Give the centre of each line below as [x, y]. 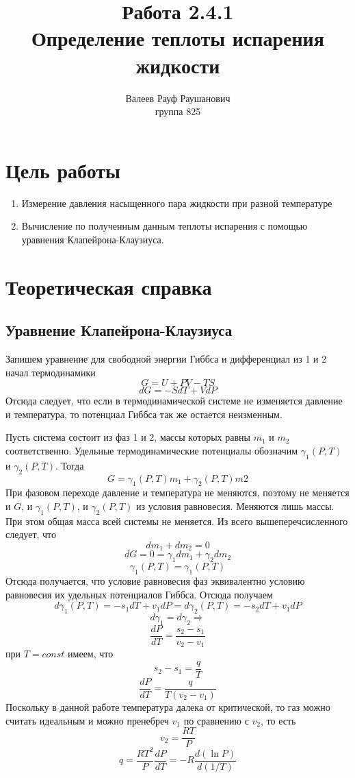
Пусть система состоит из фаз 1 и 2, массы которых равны [128, 437]
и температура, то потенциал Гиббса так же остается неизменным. [144, 414]
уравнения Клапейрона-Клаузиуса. [93, 239]
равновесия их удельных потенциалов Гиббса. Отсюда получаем [139, 594]
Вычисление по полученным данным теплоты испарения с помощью [165, 226]
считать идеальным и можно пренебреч [87, 720]
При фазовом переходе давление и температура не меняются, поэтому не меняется [177, 493]
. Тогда [70, 465]
